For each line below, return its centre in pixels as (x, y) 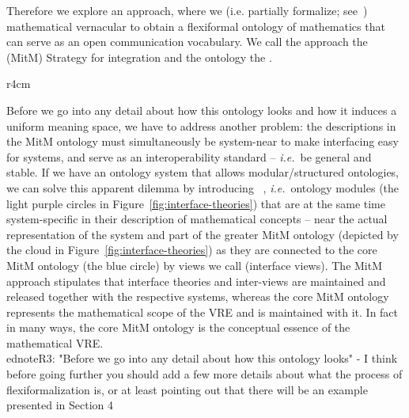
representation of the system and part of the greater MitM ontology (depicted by (203, 234)
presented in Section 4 (60, 405)
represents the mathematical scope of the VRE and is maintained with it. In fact (203, 312)
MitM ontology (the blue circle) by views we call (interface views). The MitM (195, 265)
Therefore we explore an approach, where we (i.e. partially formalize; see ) (187, 10)
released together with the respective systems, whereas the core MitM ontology (198, 296)
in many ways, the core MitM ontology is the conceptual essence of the (178, 327)
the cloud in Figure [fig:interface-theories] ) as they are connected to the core (192, 250)
